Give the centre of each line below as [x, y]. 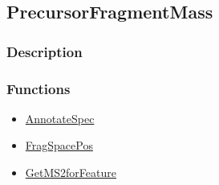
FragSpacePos [59, 145]
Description [45, 51]
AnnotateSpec [60, 118]
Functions [39, 88]
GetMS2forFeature [71, 173]
